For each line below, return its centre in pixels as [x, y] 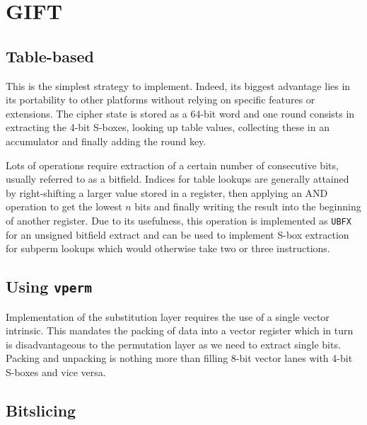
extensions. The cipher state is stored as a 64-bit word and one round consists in [180, 113]
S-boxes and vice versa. [56, 372]
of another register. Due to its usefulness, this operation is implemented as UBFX [179, 220]
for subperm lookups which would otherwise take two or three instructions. [168, 248]
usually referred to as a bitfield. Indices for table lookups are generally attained [177, 179]
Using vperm [49, 287]
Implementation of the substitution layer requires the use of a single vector [168, 316]
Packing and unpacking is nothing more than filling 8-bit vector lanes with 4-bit [179, 358]
